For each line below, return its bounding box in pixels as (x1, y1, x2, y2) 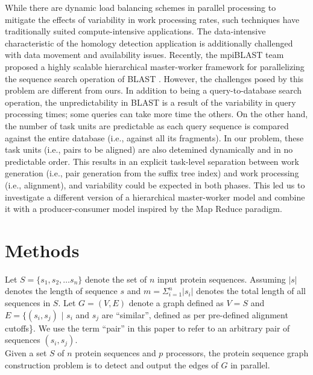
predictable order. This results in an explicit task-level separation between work (5, 155, 299, 167)
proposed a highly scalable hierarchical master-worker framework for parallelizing (5, 60, 305, 72)
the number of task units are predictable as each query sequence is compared (5, 119, 289, 132)
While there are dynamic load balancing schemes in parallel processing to (5, 1, 276, 13)
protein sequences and (75, 347, 156, 359)
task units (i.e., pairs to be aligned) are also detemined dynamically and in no (5, 143, 293, 156)
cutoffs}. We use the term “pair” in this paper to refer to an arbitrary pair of (5, 321, 290, 334)
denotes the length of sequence (5, 284, 118, 297)
